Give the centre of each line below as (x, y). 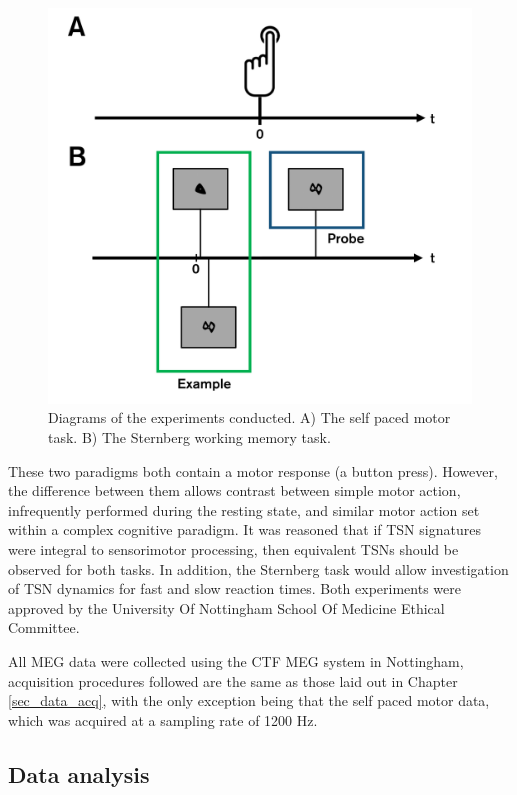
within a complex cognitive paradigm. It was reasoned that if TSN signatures (244, 529)
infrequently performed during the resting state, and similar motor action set (244, 509)
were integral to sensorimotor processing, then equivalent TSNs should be (233, 549)
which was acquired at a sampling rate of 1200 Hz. (163, 719)
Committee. (44, 627)
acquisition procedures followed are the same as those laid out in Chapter (233, 680)
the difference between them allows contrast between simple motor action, (234, 490)
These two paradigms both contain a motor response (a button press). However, (253, 470)
